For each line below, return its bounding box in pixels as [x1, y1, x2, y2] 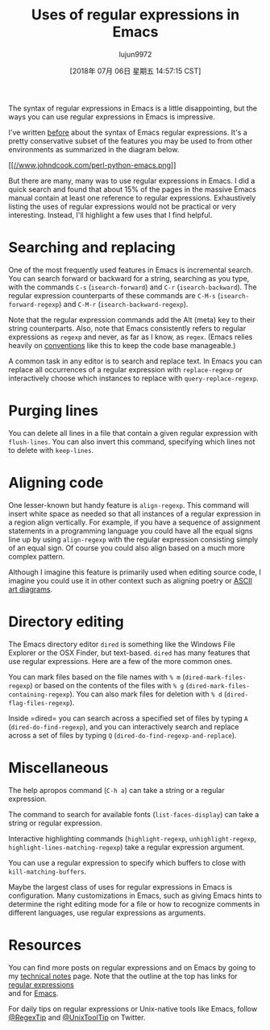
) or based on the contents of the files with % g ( [29, 680, 189, 690]
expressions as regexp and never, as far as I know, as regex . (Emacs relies [8, 332, 253, 342]
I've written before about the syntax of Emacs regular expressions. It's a [8, 127, 247, 137]
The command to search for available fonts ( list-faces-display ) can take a [8, 809, 260, 819]
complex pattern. [8, 551, 65, 561]
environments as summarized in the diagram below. [8, 144, 180, 154]
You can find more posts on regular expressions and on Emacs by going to [8, 962, 256, 972]
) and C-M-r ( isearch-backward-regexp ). [59, 299, 189, 309]
